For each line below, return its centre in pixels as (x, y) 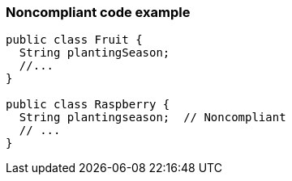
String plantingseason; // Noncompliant (152, 118)
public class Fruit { (74, 40)
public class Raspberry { (88, 105)
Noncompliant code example (98, 12)
